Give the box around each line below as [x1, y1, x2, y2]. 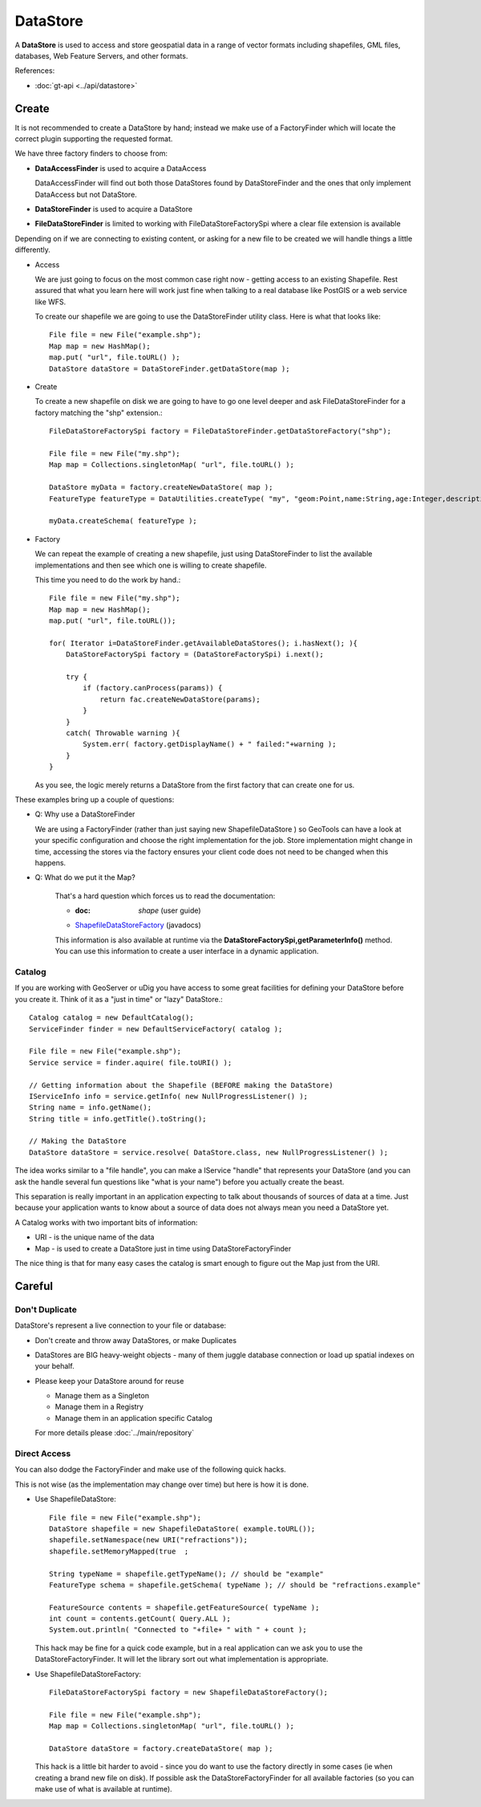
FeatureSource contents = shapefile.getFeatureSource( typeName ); [49, 1602, 320, 1612]
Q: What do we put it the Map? [34, 873, 135, 882]
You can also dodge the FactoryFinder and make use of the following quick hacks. [14, 1465, 286, 1475]
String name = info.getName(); [29, 1103, 152, 1112]
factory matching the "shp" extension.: [34, 408, 164, 417]
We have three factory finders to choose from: [14, 149, 168, 158]
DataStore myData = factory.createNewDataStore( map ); [49, 482, 273, 492]
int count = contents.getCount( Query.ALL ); [49, 1614, 232, 1623]
